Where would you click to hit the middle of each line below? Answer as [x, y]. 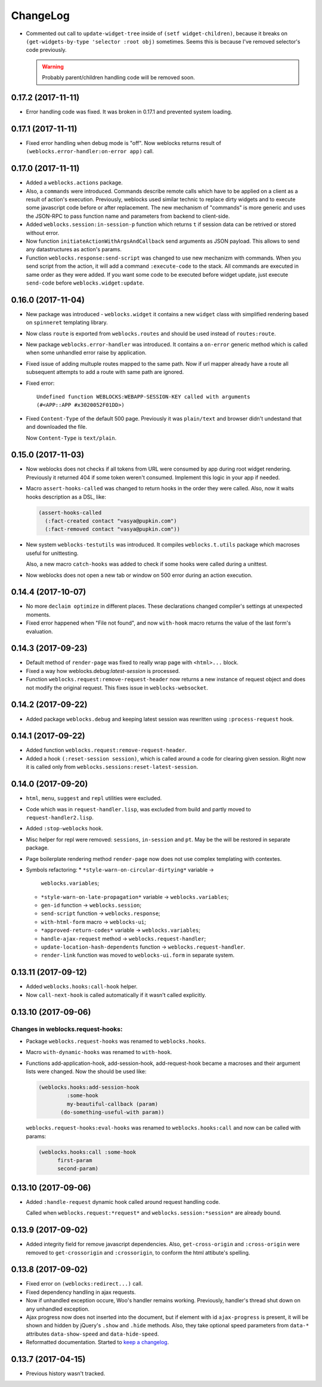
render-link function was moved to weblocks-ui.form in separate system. [138, 955]
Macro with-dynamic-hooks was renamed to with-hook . [99, 1052]
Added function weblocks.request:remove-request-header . [106, 750]
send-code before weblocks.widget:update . [85, 283]
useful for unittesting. [52, 553]
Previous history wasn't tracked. [66, 1374]
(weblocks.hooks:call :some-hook [87, 1152]
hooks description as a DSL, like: [66, 497]
